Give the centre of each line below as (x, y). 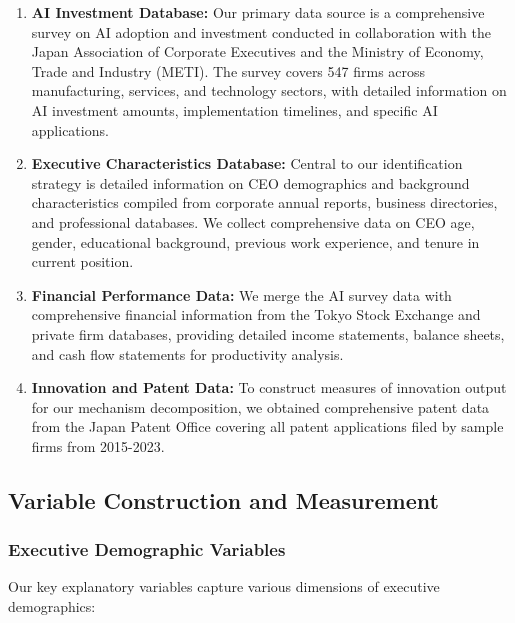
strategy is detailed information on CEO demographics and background (250, 182)
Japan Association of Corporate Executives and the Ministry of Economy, (257, 51)
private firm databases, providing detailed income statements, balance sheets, (268, 333)
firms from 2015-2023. (98, 445)
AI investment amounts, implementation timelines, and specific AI (234, 109)
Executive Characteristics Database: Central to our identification (247, 163)
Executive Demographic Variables (147, 549)
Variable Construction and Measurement (223, 499)
